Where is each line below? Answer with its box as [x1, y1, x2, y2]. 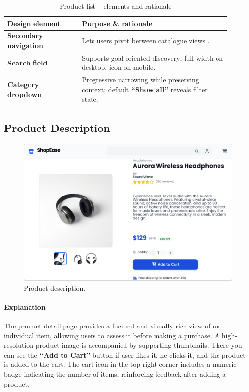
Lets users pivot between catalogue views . [82, 35, 210, 46]
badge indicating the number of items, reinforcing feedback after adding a [4, 369, 226, 379]
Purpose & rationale [82, 18, 153, 28]
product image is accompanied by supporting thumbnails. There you [35, 340, 242, 350]
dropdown [7, 89, 42, 99]
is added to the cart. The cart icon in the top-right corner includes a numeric [4, 359, 237, 369]
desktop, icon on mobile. [82, 62, 156, 72]
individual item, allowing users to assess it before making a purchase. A [4, 330, 220, 340]
